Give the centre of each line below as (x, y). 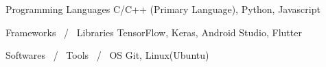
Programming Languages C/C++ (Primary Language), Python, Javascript (163, 9)
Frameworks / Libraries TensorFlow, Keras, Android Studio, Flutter (154, 32)
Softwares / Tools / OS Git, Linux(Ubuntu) (107, 55)
